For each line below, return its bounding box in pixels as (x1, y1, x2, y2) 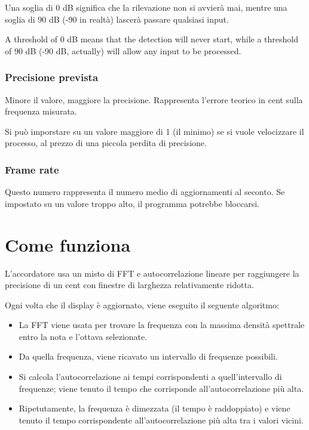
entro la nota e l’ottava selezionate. (19, 330, 148, 342)
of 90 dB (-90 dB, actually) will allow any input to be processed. (5, 44, 241, 57)
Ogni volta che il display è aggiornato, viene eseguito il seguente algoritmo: (5, 298, 279, 311)
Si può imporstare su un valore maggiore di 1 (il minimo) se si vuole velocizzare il (5, 125, 304, 137)
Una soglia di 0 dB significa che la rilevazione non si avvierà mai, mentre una (5, 1, 287, 13)
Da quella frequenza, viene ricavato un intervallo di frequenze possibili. (19, 350, 278, 363)
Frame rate (5, 162, 59, 177)
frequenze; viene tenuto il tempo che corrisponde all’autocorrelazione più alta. (19, 382, 304, 394)
